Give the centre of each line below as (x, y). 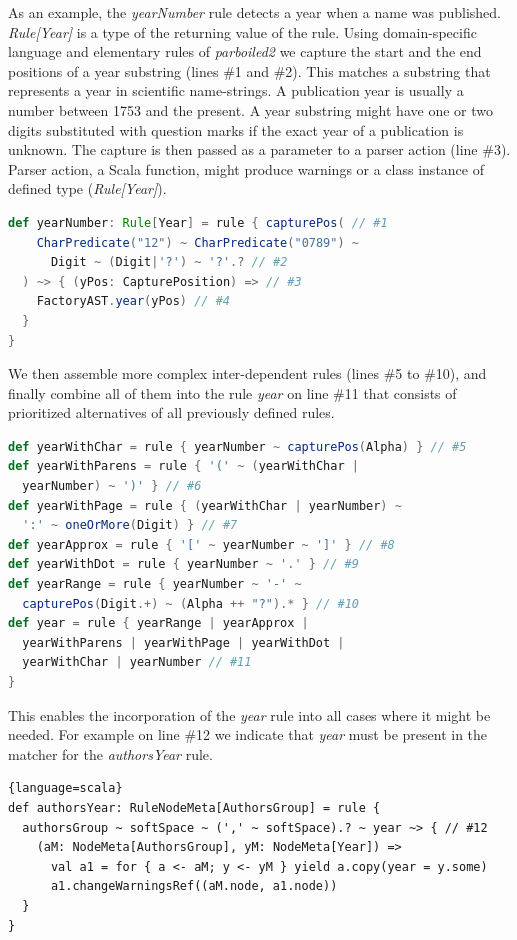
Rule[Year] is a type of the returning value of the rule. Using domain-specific (242, 31)
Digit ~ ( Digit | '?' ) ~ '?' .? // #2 (169, 262)
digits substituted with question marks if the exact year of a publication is (236, 129)
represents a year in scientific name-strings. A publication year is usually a (236, 90)
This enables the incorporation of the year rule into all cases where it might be (249, 714)
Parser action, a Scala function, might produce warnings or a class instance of (246, 168)
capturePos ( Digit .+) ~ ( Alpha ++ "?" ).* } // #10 (190, 603)
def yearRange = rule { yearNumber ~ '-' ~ (155, 584)
